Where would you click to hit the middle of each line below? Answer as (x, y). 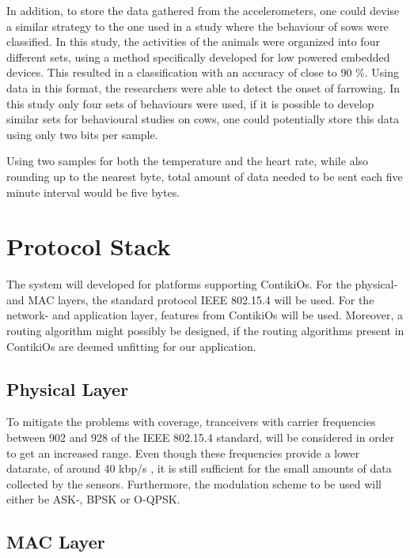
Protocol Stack (89, 246)
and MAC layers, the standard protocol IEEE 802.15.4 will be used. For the (190, 299)
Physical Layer (68, 388)
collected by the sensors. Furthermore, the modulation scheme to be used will (194, 483)
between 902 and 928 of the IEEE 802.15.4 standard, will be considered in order (201, 437)
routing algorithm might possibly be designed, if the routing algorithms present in (205, 331)
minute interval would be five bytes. (93, 192)
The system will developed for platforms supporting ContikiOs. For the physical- (202, 284)
